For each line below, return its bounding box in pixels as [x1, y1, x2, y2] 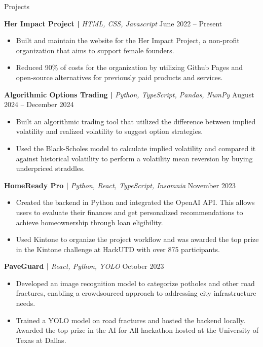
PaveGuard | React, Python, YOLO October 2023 [4, 261, 164, 271]
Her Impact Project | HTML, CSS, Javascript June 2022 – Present [4, 18, 222, 28]
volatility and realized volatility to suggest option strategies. [16, 126, 203, 136]
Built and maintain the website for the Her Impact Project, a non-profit [16, 35, 240, 46]
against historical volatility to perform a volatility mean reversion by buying [16, 153, 253, 163]
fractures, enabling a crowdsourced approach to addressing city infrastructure [16, 288, 256, 298]
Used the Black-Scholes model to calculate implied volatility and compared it [16, 143, 256, 153]
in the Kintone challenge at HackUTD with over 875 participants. [16, 244, 220, 254]
